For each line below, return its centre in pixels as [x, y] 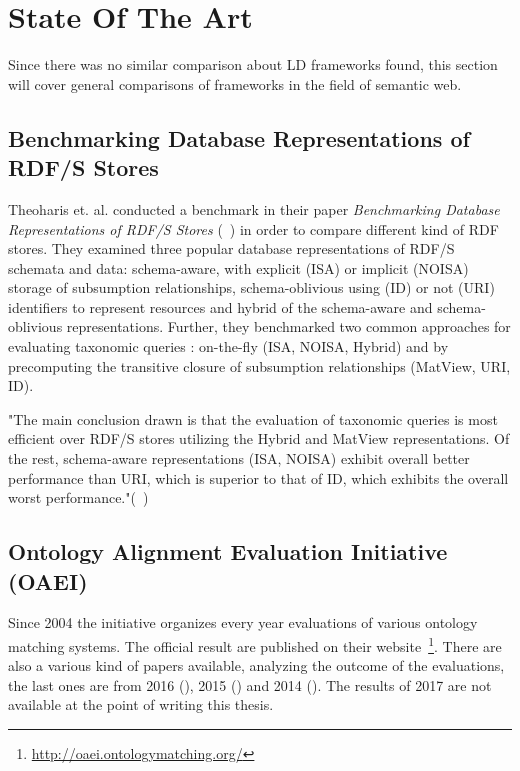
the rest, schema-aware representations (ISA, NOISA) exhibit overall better [239, 458]
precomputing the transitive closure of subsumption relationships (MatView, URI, [259, 365]
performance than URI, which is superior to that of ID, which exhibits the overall [258, 477]
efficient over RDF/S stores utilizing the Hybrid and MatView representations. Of [259, 438]
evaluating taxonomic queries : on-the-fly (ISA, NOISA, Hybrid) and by [228, 346]
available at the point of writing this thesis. [141, 704]
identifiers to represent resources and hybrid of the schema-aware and [220, 306]
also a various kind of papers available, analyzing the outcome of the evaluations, [256, 665]
